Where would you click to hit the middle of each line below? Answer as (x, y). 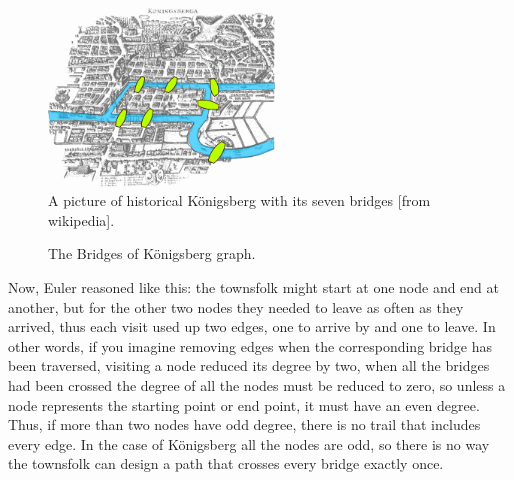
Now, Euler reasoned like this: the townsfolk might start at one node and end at (254, 287)
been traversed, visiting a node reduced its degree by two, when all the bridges (249, 365)
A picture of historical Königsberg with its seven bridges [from (239, 200)
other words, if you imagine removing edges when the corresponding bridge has (250, 345)
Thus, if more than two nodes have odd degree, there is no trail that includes (244, 424)
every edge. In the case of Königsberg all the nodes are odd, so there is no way (249, 443)
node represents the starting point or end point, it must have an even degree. (244, 404)
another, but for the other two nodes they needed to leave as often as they (236, 306)
